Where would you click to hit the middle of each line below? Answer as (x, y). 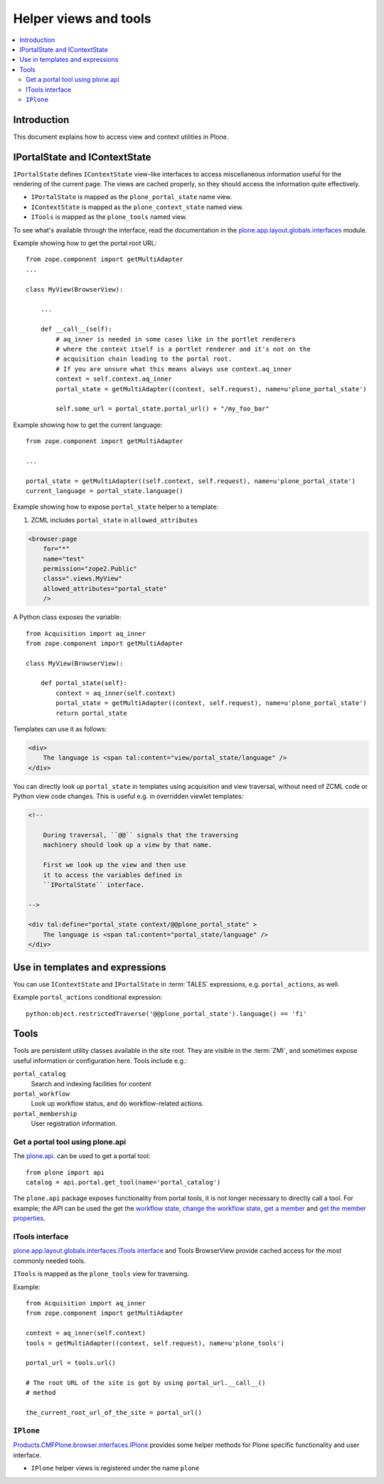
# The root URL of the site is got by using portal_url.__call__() (146, 1383)
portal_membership (45, 1114)
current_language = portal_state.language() (105, 491)
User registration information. (74, 1123)
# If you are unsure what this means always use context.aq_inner (174, 369)
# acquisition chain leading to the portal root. (144, 359)
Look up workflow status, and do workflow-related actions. (117, 1103)
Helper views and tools (82, 18)
